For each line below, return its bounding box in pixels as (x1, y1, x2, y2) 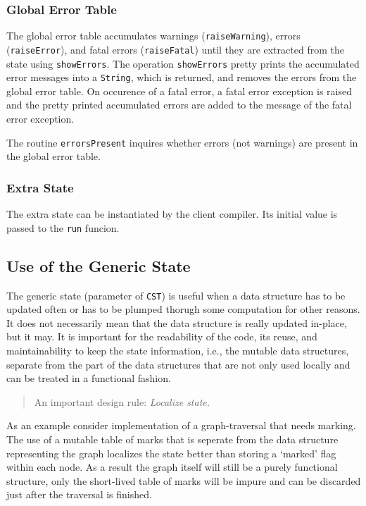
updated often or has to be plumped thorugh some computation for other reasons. (6, 302, 360, 316)
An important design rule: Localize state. (34, 394, 210, 409)
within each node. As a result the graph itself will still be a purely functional (6, 459, 338, 474)
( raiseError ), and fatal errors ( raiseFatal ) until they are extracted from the (6, 42, 344, 56)
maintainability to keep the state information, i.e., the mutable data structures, (6, 343, 349, 357)
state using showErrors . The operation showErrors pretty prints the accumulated (6, 56, 360, 70)
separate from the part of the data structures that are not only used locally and (6, 357, 351, 371)
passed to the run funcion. (6, 220, 120, 235)
